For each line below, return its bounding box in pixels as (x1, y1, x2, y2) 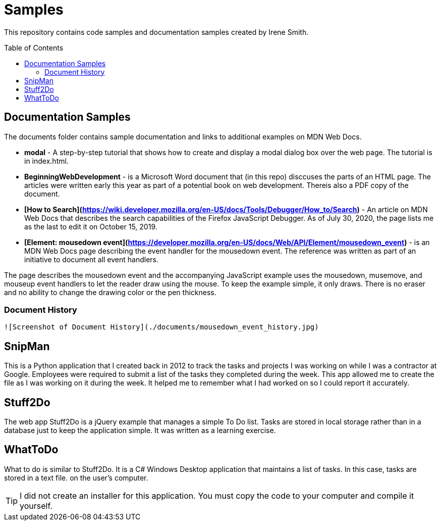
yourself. (20, 500, 53, 511)
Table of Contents (4, 43, 64, 52)
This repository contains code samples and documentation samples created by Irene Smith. (4, 27, 309, 36)
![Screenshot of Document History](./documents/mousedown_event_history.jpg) (4, 323, 319, 331)
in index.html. (24, 156, 69, 165)
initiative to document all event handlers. (24, 255, 159, 264)
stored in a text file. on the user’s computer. (4, 473, 148, 482)
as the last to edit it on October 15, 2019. (24, 222, 157, 231)
